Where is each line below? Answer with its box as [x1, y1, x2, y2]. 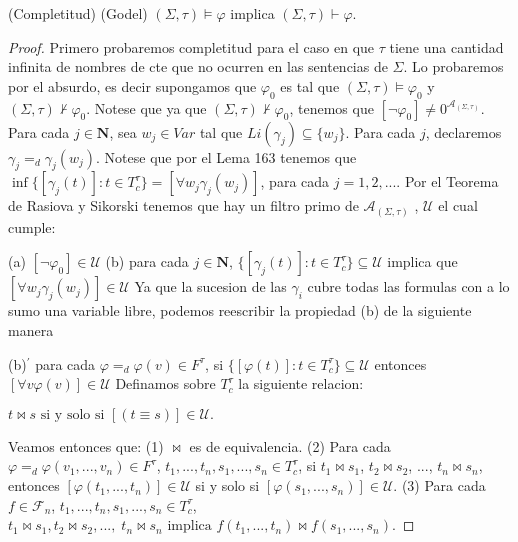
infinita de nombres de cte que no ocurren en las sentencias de [8, 56, 388, 77]
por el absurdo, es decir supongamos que [8, 75, 257, 96]
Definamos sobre [115, 373, 216, 394]
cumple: [8, 216, 56, 237]
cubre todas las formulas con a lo [307, 276, 510, 297]
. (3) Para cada [393, 475, 486, 496]
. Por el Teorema [396, 171, 499, 192]
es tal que [280, 75, 340, 96]
